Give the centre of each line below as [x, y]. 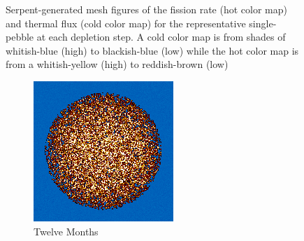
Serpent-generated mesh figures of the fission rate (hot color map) [146, 9]
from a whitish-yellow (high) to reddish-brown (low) [117, 64]
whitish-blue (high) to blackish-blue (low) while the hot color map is [152, 50]
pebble [20, 37]
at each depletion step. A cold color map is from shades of [161, 37]
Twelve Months [66, 231]
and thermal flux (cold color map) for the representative [126, 23]
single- [263, 23]
